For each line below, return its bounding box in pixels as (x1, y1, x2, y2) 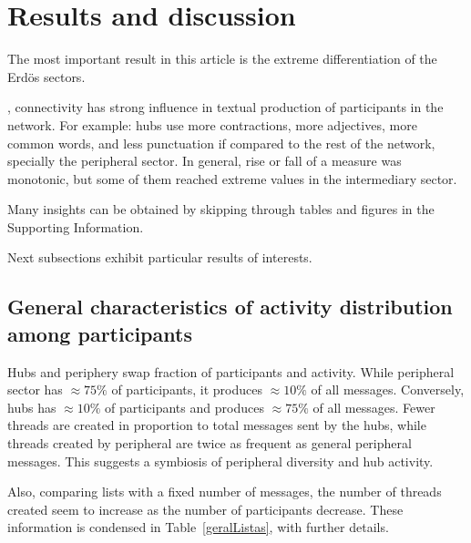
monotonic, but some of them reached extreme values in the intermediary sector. (7, 169, 457, 188)
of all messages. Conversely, (311, 380, 465, 399)
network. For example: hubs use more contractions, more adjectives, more (7, 115, 417, 134)
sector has (7, 380, 63, 399)
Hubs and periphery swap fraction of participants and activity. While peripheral (7, 362, 455, 381)
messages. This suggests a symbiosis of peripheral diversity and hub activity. (7, 451, 434, 470)
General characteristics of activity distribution (7, 292, 453, 321)
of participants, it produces (111, 380, 262, 399)
